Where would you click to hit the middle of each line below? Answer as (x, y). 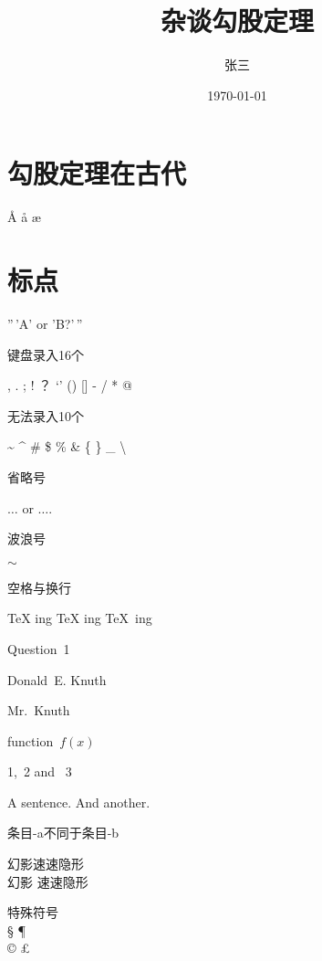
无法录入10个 (46, 415)
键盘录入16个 (46, 354)
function (31, 740)
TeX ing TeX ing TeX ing (80, 618)
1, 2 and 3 (40, 771)
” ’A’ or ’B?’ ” (45, 323)
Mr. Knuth (39, 710)
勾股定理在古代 (97, 173)
